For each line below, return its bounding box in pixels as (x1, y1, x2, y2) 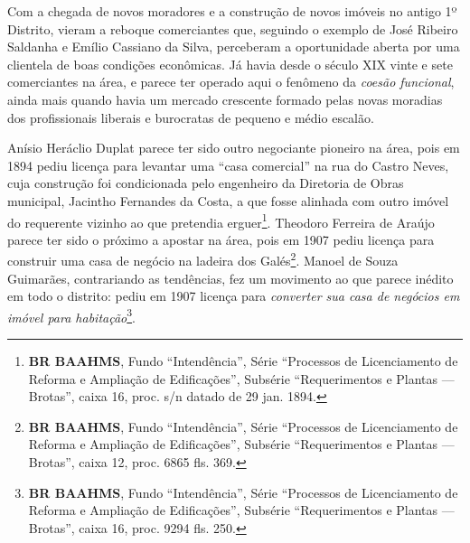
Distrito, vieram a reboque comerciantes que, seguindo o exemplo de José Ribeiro (7, 19, 458, 38)
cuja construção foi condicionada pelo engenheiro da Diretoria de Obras (7, 173, 404, 192)
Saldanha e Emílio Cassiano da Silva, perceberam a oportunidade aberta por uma (7, 37, 460, 56)
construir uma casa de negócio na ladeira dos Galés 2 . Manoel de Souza (7, 248, 399, 270)
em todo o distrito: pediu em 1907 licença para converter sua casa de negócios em (7, 286, 460, 305)
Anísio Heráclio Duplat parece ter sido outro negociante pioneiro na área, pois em (7, 138, 460, 157)
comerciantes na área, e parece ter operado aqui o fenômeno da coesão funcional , (7, 72, 455, 91)
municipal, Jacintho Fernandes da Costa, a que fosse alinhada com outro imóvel (7, 191, 449, 210)
